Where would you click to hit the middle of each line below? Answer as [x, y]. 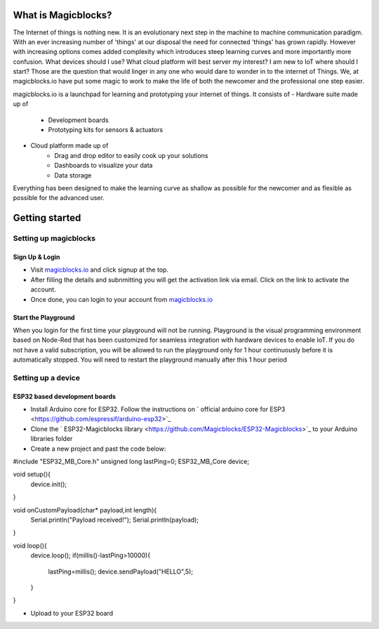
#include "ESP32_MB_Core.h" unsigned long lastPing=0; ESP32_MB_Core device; [131, 461]
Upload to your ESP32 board [72, 613]
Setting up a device [47, 378]
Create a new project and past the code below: [98, 449]
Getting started [47, 218]
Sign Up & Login [36, 257]
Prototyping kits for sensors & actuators [106, 130]
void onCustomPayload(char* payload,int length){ [85, 510]
